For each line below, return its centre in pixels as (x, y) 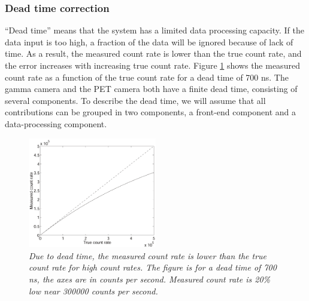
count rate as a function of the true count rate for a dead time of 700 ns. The (147, 77)
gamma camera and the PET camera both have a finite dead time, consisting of (151, 89)
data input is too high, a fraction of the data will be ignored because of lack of (149, 42)
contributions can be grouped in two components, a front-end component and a (151, 112)
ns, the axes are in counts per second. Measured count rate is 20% (150, 279)
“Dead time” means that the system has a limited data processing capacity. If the (154, 30)
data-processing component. (56, 123)
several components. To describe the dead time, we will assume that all (135, 100)
